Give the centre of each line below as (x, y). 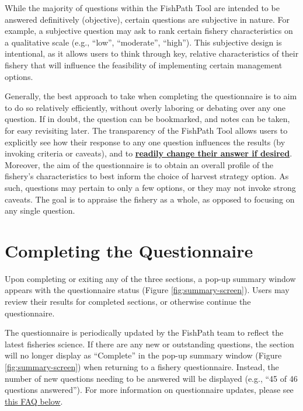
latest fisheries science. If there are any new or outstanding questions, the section (149, 344)
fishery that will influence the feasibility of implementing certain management (144, 65)
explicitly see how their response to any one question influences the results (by (145, 142)
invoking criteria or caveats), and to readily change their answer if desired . (149, 153)
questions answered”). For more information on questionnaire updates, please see (149, 390)
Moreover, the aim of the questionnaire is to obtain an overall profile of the (139, 164)
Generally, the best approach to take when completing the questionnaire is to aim (151, 96)
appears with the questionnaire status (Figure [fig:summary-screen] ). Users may (147, 290)
